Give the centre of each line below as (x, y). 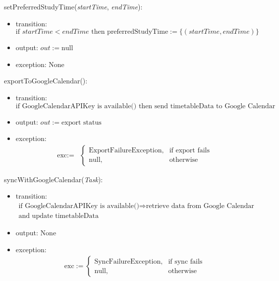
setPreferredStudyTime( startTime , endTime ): (73, 6)
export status (82, 122)
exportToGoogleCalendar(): (46, 81)
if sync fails (185, 261)
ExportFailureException (125, 151)
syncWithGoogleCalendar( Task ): (54, 179)
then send (153, 106)
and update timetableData (58, 216)
